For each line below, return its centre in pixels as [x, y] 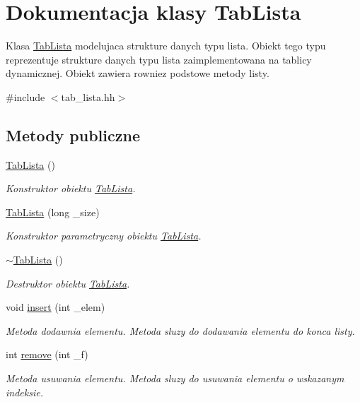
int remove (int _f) [47, 354]
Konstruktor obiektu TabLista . [71, 188]
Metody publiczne [73, 135]
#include [25, 96]
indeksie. [24, 392]
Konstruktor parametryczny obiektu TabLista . [104, 236]
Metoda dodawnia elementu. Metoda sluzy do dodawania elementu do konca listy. [180, 330]
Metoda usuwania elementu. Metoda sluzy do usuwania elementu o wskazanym [175, 378]
